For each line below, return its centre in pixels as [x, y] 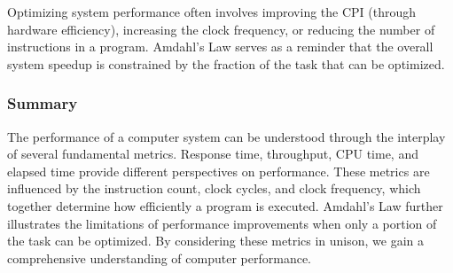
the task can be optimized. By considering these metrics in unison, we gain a [216, 241]
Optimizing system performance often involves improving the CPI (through [212, 12]
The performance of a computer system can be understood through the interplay [226, 136]
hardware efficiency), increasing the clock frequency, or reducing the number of [221, 29]
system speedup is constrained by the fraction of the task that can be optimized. [226, 63]
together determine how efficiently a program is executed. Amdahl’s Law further [225, 205]
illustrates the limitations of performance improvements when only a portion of [222, 223]
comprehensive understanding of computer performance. [159, 257]
